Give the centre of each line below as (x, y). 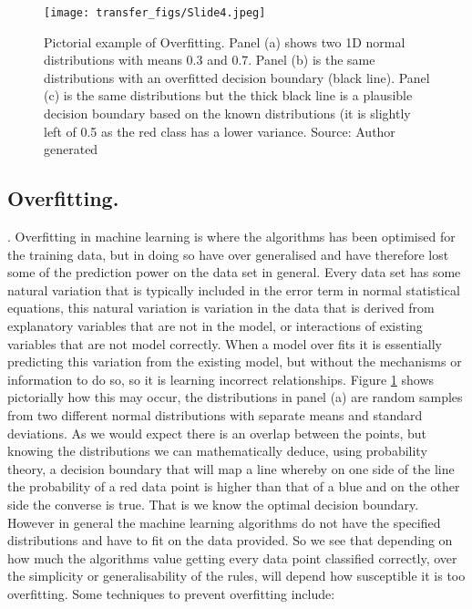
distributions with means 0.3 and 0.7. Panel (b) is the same (210, 60)
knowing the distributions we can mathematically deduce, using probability (217, 451)
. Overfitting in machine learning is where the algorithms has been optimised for (231, 237)
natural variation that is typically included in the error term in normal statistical (234, 289)
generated (71, 149)
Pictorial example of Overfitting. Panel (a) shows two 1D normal (225, 41)
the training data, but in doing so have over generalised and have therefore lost (228, 254)
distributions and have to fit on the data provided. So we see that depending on (230, 540)
